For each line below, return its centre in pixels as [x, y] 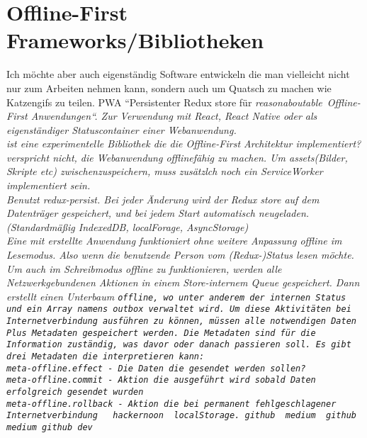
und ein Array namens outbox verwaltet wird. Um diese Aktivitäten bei [179, 309]
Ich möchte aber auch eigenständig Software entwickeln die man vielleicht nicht [178, 74]
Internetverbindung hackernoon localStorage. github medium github [181, 416]
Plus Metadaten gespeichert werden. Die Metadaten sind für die [161, 333]
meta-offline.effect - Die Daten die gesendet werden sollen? [156, 368]
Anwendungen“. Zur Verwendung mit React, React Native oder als [174, 116]
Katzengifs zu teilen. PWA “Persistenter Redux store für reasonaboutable [164, 102]
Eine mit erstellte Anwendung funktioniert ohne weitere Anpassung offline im [174, 241]
